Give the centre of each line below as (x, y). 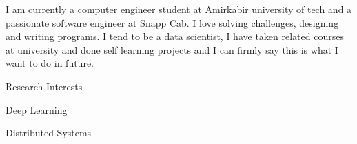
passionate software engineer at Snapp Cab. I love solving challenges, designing (172, 22)
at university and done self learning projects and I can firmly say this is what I (172, 49)
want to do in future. (50, 63)
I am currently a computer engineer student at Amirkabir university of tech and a (179, 9)
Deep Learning (37, 109)
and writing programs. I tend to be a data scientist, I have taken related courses (175, 36)
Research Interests (44, 86)
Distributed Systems (49, 133)
